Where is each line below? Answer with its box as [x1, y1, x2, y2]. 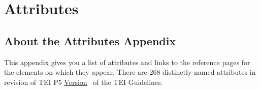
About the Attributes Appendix [4, 33, 176, 48]
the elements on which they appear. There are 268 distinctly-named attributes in [4, 67, 256, 77]
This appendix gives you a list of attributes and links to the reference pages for [4, 56, 250, 67]
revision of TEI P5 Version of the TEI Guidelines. [4, 76, 163, 87]
